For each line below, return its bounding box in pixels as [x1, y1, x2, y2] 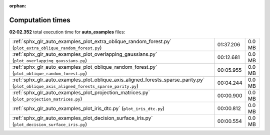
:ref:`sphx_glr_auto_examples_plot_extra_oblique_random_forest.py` [12, 38, 172, 45]
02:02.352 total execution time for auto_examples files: [9, 29, 125, 35]
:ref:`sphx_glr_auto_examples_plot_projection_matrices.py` [12, 89, 150, 96]
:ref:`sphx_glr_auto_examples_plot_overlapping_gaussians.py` [12, 51, 157, 58]
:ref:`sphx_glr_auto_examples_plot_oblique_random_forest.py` [12, 64, 157, 71]
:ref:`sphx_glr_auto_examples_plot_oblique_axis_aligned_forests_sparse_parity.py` [12, 76, 205, 83]
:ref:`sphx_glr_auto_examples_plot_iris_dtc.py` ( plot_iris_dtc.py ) [12, 105, 165, 112]
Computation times [9, 15, 70, 24]
